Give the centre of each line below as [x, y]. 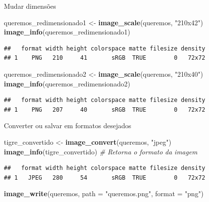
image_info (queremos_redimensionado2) [67, 83]
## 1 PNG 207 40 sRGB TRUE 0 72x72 [105, 109]
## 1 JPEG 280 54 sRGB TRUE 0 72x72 [105, 177]
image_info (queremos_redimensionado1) [67, 32]
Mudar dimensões [30, 6]
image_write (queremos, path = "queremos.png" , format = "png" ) [104, 194]
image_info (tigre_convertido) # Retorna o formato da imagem [101, 151]
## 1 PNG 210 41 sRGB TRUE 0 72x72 [105, 58]
